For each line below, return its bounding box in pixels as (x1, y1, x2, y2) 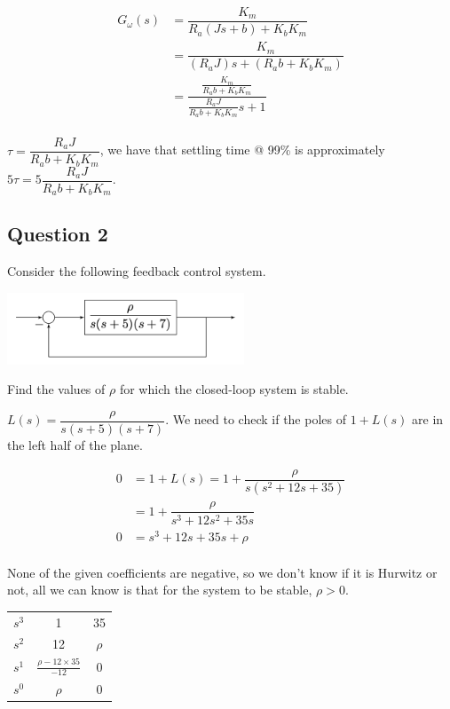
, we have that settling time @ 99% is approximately (99, 140, 385, 159)
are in (412, 410, 444, 429)
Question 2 (7, 220, 108, 248)
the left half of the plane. (7, 435, 143, 453)
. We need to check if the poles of (165, 410, 346, 429)
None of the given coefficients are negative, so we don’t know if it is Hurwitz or (7, 563, 438, 581)
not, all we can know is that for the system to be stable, (7, 580, 312, 599)
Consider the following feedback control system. (7, 262, 266, 280)
